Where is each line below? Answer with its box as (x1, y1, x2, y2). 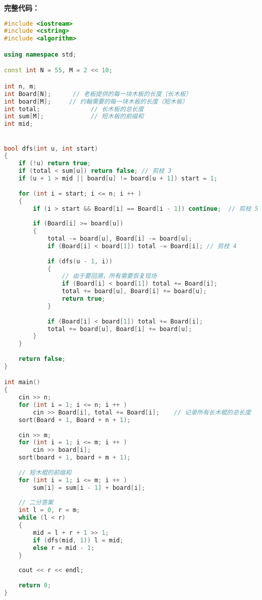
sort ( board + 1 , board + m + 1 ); (18, 454, 131, 461)
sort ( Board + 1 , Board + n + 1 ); (18, 416, 131, 424)
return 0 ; (18, 582, 51, 589)
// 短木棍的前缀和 (18, 469, 72, 476)
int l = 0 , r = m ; (18, 506, 80, 514)
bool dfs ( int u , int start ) (4, 145, 98, 152)
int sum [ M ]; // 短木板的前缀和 (4, 113, 144, 120)
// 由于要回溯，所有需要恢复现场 (62, 272, 157, 280)
